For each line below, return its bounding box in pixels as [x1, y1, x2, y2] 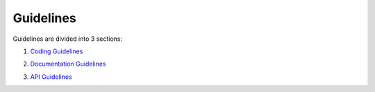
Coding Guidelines [30, 47, 83, 55]
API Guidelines [30, 73, 72, 81]
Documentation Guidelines [30, 59, 107, 68]
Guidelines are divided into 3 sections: [12, 35, 123, 43]
